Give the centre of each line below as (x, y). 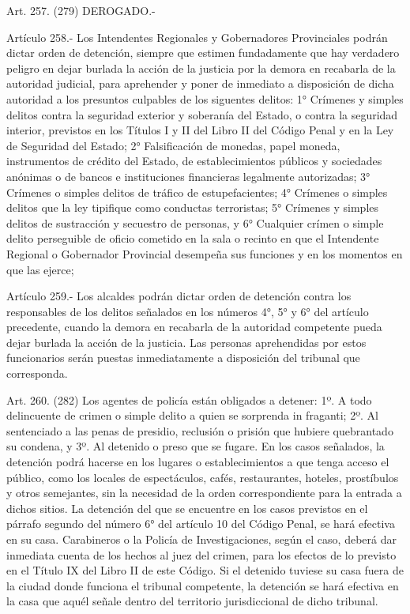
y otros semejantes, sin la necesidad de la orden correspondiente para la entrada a (204, 493)
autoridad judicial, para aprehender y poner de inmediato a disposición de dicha (200, 83)
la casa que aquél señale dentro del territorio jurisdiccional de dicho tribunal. (192, 601)
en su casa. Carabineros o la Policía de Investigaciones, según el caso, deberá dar (201, 539)
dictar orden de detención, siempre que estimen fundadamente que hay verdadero (203, 53)
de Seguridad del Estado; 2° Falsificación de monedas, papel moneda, (173, 145)
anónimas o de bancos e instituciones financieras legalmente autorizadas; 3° (188, 176)
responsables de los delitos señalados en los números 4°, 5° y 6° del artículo (188, 311)
